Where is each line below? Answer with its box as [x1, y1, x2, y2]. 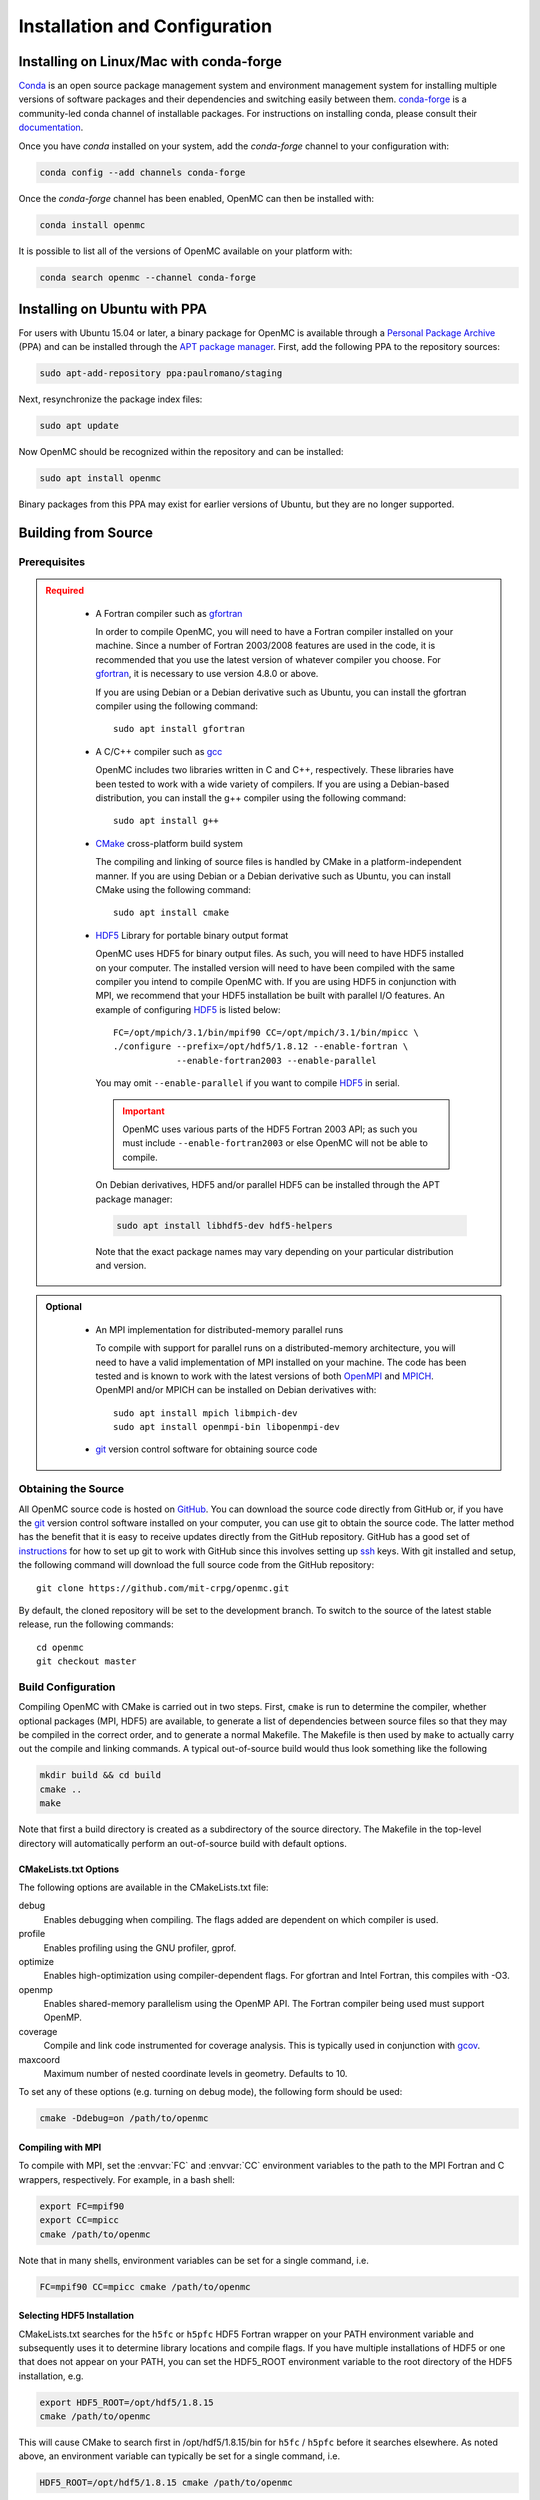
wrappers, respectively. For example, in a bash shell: [18, 2173, 235, 2185]
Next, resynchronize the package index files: [18, 393, 203, 405]
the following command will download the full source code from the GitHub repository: [18, 1559, 375, 1571]
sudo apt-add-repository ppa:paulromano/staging [39, 368, 283, 379]
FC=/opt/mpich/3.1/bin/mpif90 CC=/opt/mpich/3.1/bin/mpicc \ [113, 1027, 419, 1039]
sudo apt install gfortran [113, 723, 245, 735]
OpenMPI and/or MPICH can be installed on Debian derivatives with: [95, 1384, 377, 1396]
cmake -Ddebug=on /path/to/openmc [39, 2113, 209, 2124]
